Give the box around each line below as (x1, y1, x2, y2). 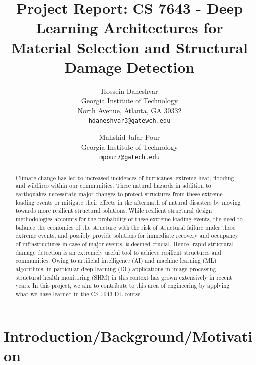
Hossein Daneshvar (101, 85, 158, 96)
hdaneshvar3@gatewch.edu (88, 117, 171, 125)
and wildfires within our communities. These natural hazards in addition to (15, 182, 211, 190)
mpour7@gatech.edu (99, 154, 160, 161)
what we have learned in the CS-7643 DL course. (15, 289, 142, 298)
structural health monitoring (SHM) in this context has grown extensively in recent (15, 273, 232, 281)
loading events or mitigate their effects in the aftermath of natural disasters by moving (15, 198, 241, 206)
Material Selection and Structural (11, 37, 248, 57)
